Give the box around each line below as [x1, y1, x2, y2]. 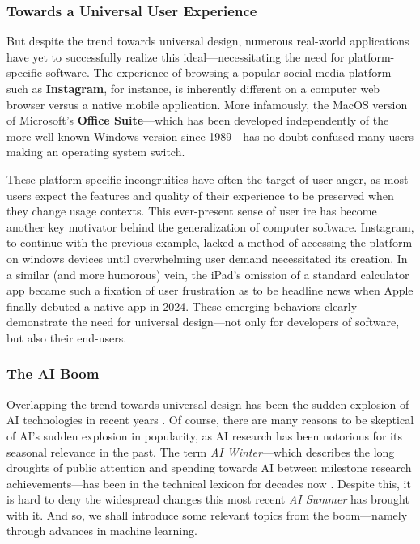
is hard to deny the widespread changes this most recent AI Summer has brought [6, 491, 409, 508]
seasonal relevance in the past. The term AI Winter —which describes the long [6, 443, 395, 460]
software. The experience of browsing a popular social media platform [45, 64, 392, 81]
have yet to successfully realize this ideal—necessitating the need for [6, 48, 345, 65]
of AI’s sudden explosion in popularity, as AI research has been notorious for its [6, 427, 402, 444]
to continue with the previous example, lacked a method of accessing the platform [6, 234, 413, 251]
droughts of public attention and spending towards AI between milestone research [6, 459, 412, 476]
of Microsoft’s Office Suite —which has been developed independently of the [6, 112, 389, 129]
